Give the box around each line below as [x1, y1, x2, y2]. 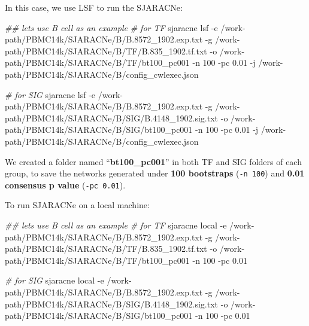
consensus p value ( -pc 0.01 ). [5, 178, 126, 191]
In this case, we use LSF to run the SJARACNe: [5, 1, 183, 13]
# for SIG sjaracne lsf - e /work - [5, 88, 123, 100]
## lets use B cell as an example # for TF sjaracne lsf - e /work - [5, 21, 246, 33]
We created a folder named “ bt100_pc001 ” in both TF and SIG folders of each [5, 155, 302, 167]
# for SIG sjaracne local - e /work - [5, 274, 132, 287]
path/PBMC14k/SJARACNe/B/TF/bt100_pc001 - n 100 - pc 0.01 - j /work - [5, 56, 283, 69]
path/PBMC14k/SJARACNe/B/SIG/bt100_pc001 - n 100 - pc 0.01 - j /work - [5, 123, 286, 136]
